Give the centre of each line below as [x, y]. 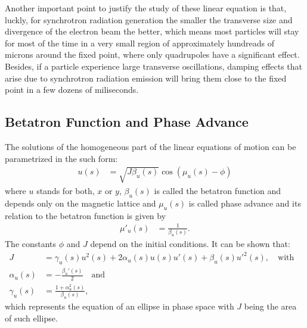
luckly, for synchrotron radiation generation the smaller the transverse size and [149, 19]
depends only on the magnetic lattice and [80, 203]
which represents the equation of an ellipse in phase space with [120, 306]
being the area [270, 306]
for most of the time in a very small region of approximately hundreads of [139, 43]
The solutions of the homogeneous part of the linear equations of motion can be [151, 146]
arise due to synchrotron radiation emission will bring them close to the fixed [146, 78]
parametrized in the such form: [61, 158]
